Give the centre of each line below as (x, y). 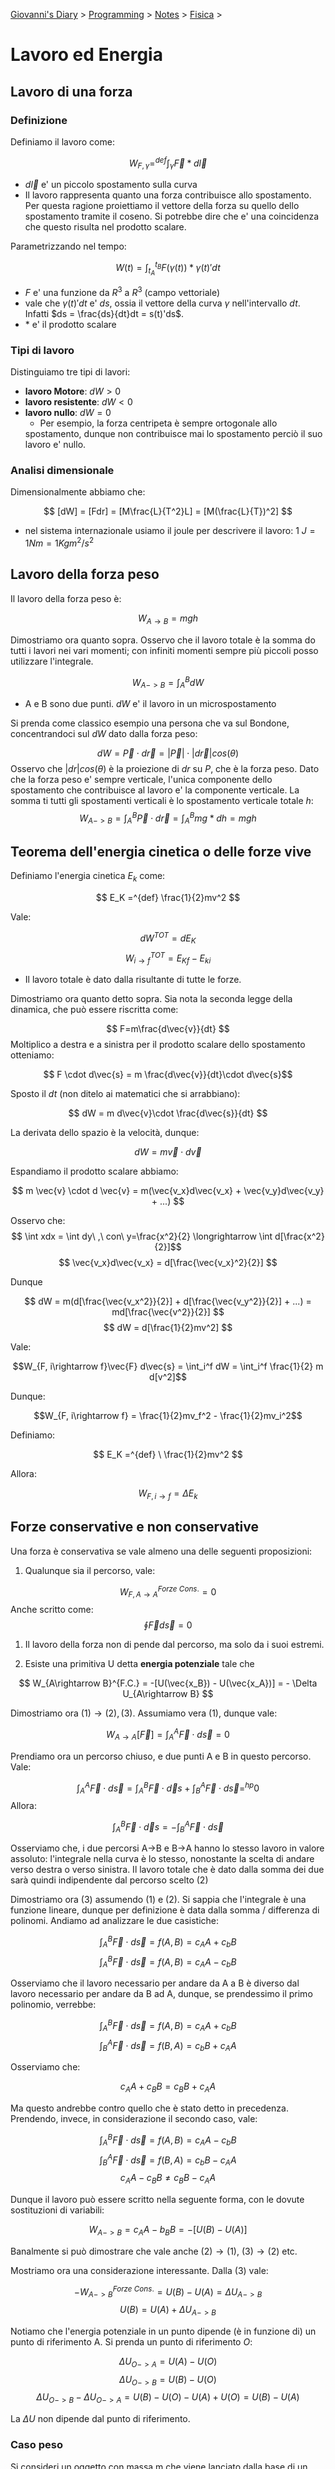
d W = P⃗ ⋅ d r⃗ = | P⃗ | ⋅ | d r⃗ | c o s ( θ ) (168, 753)
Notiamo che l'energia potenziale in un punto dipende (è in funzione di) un (163, 2331)
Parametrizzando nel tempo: (68, 246)
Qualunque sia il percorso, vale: (90, 1570)
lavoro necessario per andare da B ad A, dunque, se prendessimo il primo (161, 1994)
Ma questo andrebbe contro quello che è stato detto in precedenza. (149, 2108)
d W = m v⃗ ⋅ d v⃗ (168, 1152)
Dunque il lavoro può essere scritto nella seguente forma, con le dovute (157, 2199)
